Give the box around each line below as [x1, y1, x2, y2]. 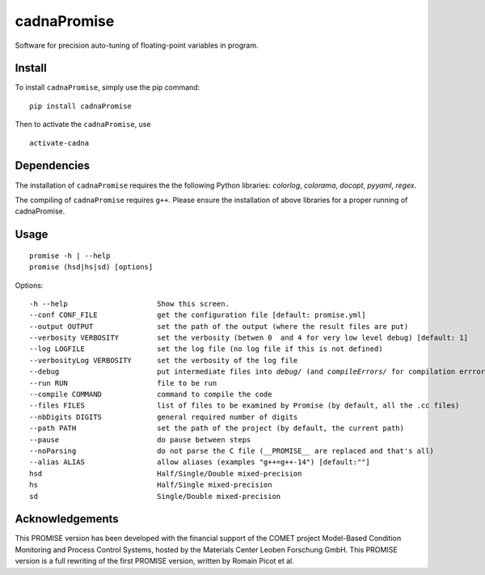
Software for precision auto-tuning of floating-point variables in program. [15, 40, 259, 50]
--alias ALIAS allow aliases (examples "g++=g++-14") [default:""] [29, 458, 371, 467]
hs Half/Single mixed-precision [29, 480, 272, 489]
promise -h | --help [29, 251, 111, 260]
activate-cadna [29, 138, 90, 147]
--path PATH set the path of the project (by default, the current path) [29, 424, 404, 433]
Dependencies [15, 159, 91, 173]
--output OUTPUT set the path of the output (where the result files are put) [29, 322, 409, 331]
